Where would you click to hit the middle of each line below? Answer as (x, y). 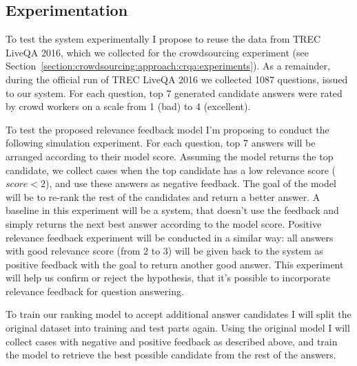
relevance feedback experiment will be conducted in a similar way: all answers (170, 237)
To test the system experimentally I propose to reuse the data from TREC (163, 39)
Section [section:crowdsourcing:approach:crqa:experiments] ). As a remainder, (168, 66)
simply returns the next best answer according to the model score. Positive (164, 223)
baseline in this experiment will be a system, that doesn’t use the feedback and (172, 210)
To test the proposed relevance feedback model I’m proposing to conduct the (167, 129)
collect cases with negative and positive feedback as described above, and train (172, 341)
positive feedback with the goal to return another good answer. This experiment (175, 264)
